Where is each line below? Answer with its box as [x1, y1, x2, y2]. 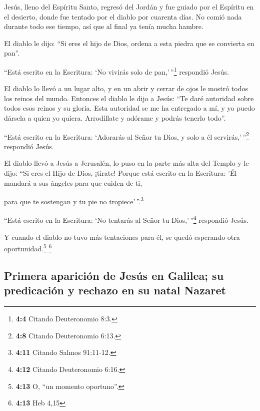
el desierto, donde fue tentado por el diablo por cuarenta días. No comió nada [4, 11, 242, 22]
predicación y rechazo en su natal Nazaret [4, 282, 226, 298]
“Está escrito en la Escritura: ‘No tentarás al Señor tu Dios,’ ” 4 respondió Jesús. [4, 213, 248, 225]
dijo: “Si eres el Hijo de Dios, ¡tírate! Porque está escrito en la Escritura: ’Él [4, 168, 237, 178]
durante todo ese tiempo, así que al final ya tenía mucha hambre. [4, 21, 203, 32]
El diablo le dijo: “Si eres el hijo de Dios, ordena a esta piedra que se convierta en [4, 38, 254, 48]
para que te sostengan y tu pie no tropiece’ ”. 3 [4, 195, 144, 206]
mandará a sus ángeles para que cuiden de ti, [4, 177, 142, 188]
